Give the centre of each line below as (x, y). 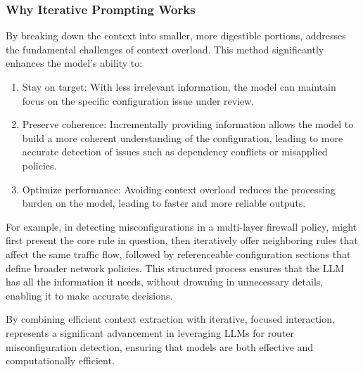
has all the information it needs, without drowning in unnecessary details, (165, 282)
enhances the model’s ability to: (74, 63)
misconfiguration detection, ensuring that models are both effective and (160, 346)
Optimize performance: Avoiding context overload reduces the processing (179, 189)
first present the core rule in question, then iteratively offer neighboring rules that (182, 240)
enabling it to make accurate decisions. (89, 295)
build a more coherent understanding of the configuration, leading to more (183, 137)
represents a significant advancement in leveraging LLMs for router (150, 332)
